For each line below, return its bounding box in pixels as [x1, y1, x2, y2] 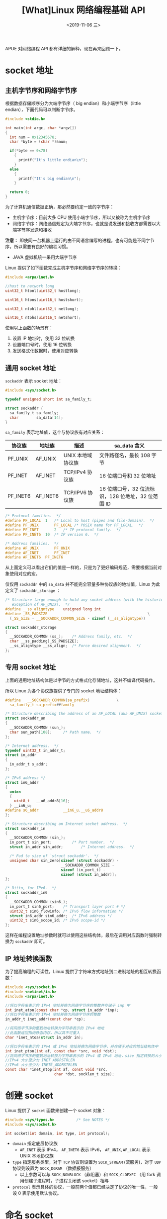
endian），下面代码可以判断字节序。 [5, 106, 78, 112]
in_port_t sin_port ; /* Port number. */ [9, 840, 114, 845]
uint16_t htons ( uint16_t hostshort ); [5, 297, 83, 302]
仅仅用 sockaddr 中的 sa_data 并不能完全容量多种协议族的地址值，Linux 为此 [5, 581, 161, 587]
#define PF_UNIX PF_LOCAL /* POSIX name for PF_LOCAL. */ [5, 523, 143, 528]
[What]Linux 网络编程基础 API [21, 4, 146, 16]
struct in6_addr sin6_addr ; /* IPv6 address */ [9, 913, 112, 918]
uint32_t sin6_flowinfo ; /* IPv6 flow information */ [9, 909, 123, 914]
